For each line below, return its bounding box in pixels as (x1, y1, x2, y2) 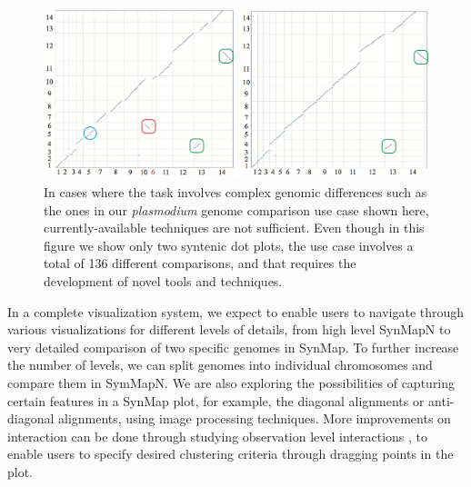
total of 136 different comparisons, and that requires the (44, 253, 356, 273)
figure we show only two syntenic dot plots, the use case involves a (44, 235, 414, 254)
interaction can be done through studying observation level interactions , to (7, 426, 428, 445)
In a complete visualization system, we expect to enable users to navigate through (7, 302, 465, 321)
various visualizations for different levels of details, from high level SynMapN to (7, 320, 451, 339)
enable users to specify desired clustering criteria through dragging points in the (7, 444, 454, 463)
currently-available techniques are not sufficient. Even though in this (44, 218, 425, 237)
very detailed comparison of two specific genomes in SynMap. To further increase (7, 337, 459, 356)
